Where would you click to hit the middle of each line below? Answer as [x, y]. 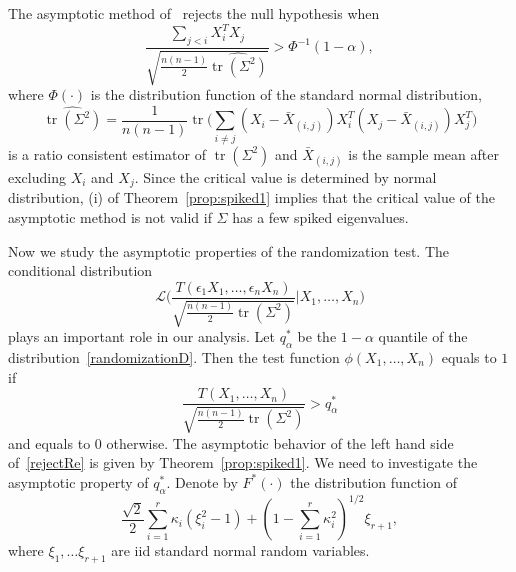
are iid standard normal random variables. [240, 550]
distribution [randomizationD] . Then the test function [174, 356]
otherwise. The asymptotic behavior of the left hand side [280, 442]
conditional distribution [80, 270]
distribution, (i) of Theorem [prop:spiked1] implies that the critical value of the [251, 197]
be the [317, 336]
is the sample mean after [423, 153]
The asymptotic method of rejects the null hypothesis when [194, 13]
